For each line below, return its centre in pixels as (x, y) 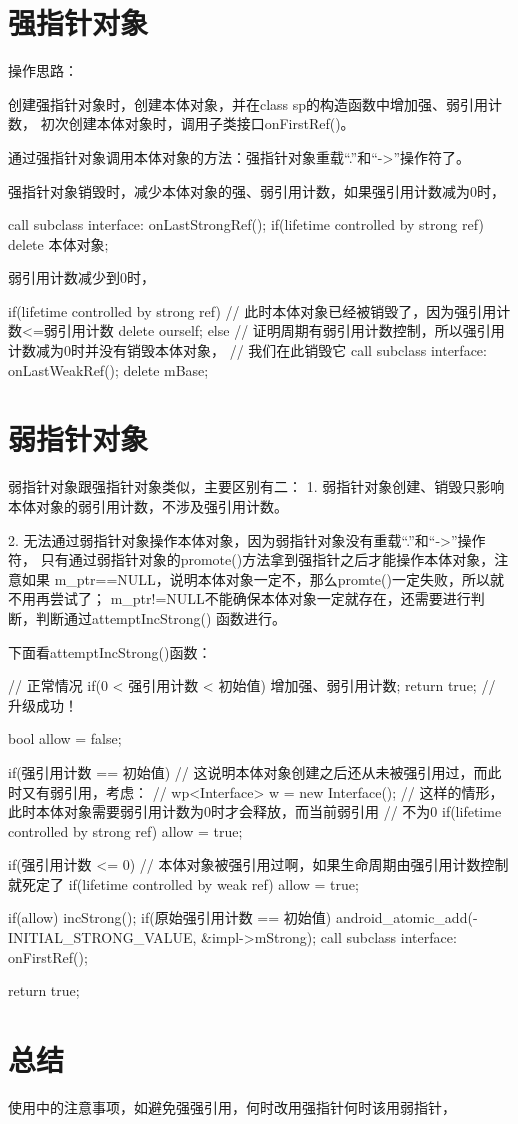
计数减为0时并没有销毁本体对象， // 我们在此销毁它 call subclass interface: (247, 350)
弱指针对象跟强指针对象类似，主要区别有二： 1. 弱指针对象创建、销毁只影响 (256, 486)
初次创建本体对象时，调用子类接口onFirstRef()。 (197, 123)
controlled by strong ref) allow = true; (125, 830)
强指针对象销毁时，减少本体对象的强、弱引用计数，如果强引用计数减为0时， (256, 190)
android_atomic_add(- (406, 917)
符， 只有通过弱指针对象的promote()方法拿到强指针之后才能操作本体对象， (251, 559)
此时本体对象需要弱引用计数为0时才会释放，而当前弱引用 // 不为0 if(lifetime (255, 811)
